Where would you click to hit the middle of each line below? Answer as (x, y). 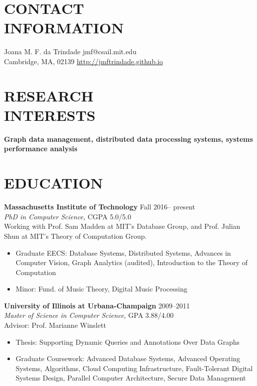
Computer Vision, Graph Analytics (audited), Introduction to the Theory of (131, 262)
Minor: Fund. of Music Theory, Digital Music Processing (101, 289)
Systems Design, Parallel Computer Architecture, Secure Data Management (131, 378)
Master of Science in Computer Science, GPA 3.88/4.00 (89, 315)
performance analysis (41, 148)
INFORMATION (64, 28)
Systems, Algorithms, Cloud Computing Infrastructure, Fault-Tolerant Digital (134, 368)
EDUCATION (54, 183)
